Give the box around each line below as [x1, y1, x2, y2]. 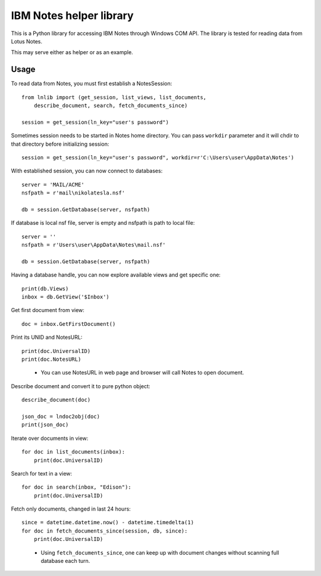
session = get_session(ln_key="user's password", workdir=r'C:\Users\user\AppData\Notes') [21, 154, 294, 160]
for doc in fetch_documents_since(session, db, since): [21, 527, 188, 534]
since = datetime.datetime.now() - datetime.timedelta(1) [21, 519, 194, 526]
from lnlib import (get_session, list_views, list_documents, [21, 94, 207, 100]
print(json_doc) [21, 421, 69, 428]
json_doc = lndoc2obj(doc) [21, 413, 100, 420]
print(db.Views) [21, 285, 69, 292]
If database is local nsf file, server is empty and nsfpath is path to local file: [11, 219, 195, 226]
